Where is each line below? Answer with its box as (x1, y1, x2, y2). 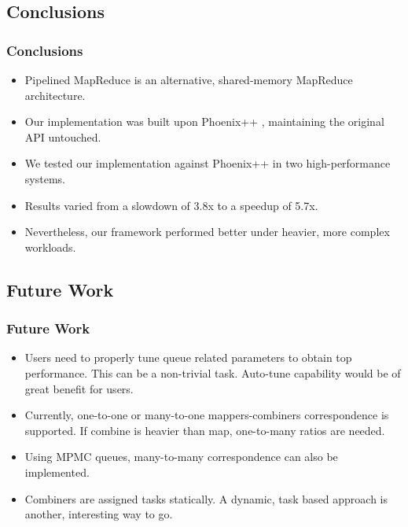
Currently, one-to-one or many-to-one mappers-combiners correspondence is (24, 407, 389, 423)
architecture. (24, 87, 86, 103)
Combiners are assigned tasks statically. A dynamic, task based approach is (24, 490, 388, 507)
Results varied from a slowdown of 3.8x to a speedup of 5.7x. (24, 197, 318, 213)
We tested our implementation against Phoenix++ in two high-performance (24, 155, 391, 171)
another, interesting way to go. (24, 506, 173, 522)
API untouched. (24, 128, 101, 145)
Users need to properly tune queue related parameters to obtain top (24, 349, 352, 366)
